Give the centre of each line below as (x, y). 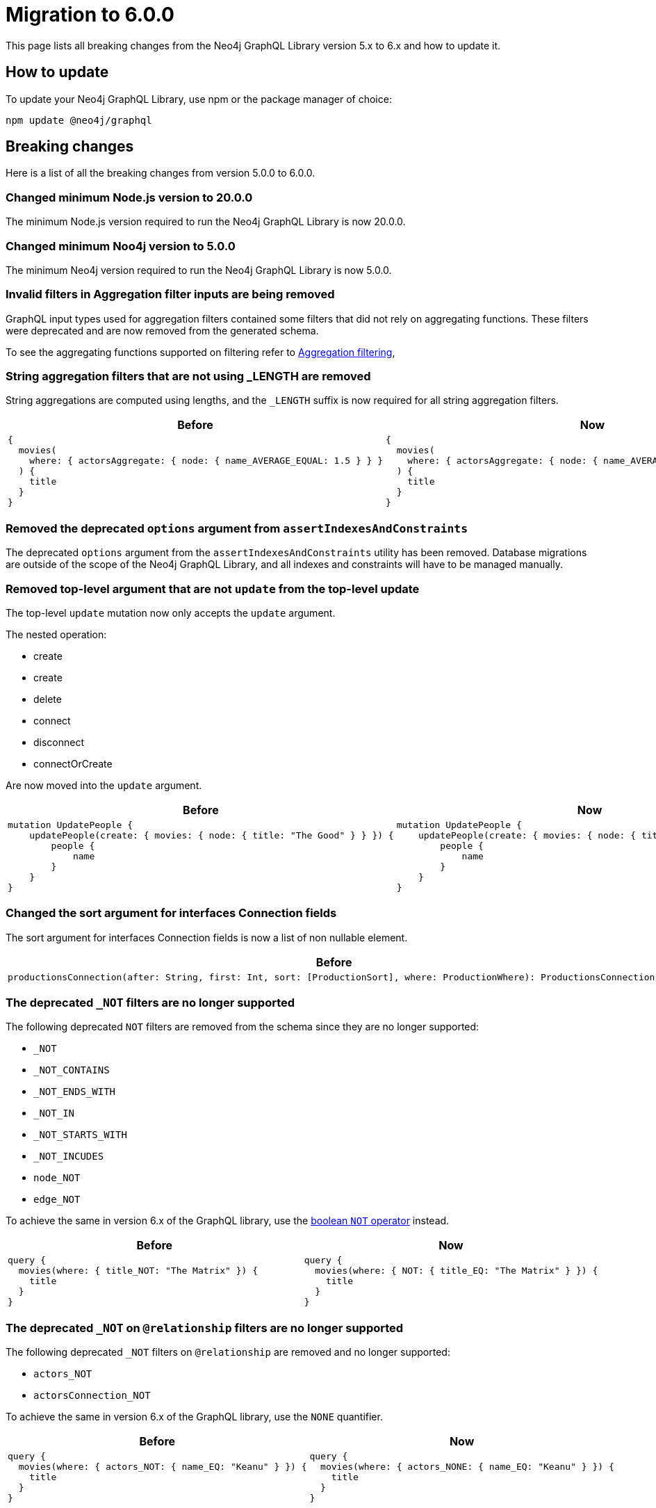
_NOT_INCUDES (69, 1157)
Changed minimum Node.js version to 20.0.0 (129, 197)
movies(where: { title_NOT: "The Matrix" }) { (138, 1271)
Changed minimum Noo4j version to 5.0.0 (121, 246)
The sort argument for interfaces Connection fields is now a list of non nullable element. (207, 937)
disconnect (59, 742)
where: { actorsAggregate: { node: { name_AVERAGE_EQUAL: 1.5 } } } (206, 461)
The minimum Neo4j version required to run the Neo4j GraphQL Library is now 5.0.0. (199, 270)
